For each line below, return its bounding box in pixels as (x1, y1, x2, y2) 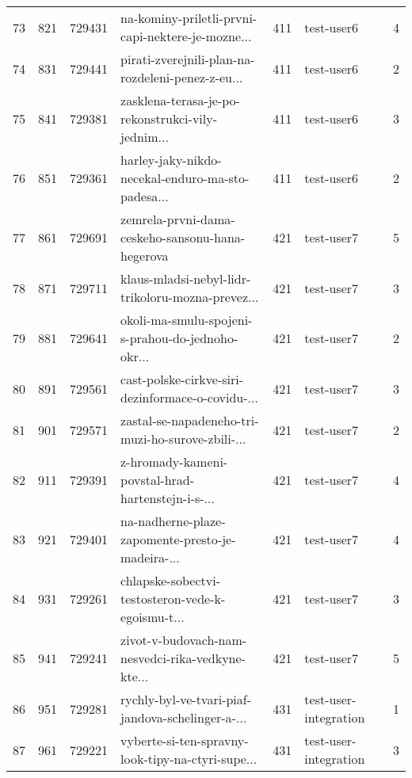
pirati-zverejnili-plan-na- (120, 50, 255, 68)
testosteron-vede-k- (120, 589, 226, 608)
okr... (120, 347, 150, 365)
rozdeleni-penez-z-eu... (120, 68, 243, 86)
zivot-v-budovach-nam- (120, 631, 247, 649)
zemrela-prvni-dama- (120, 210, 235, 228)
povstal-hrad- (120, 471, 195, 489)
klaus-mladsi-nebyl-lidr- (120, 269, 251, 288)
